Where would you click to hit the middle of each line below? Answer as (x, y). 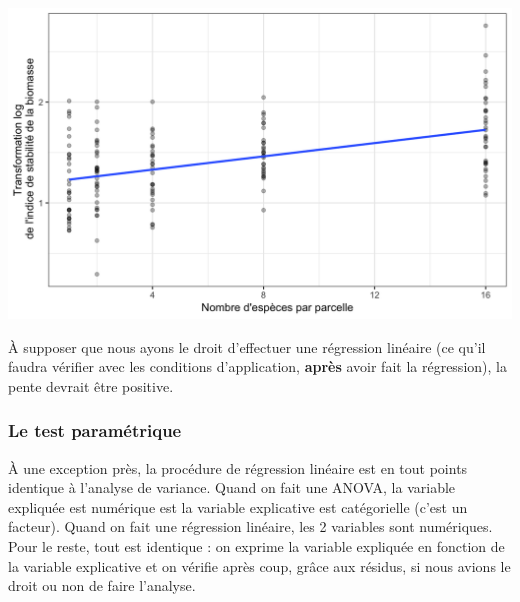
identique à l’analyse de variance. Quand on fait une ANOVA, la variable (232, 487)
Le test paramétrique (95, 430)
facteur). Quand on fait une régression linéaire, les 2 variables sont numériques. (250, 526)
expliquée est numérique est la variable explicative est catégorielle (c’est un (238, 506)
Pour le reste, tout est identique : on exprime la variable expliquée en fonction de (256, 546)
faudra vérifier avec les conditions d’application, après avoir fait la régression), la (257, 366)
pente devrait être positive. (91, 385)
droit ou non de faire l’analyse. (102, 585)
